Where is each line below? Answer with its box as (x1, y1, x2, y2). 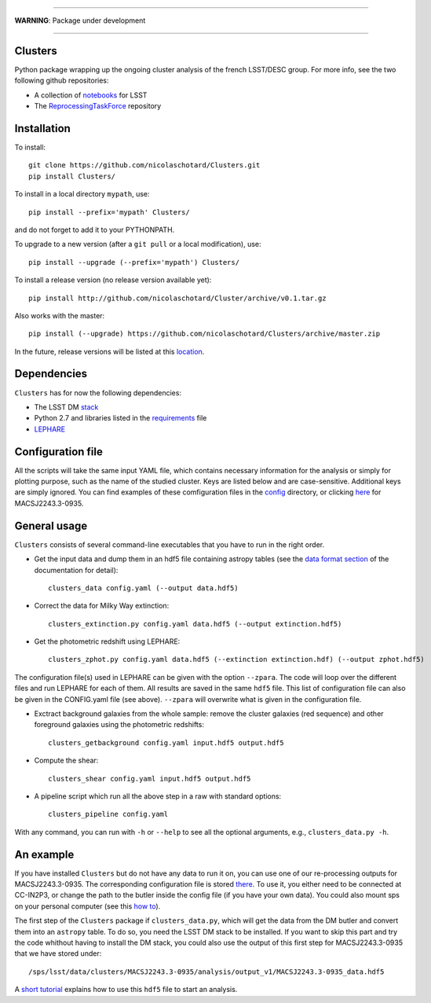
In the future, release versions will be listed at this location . (14, 347, 205, 356)
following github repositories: (14, 75, 109, 86)
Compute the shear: (34, 755, 99, 766)
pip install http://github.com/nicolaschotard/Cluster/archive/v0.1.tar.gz (28, 293, 327, 303)
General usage (14, 519, 88, 532)
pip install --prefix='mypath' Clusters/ (28, 208, 190, 216)
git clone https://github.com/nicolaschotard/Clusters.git (28, 161, 261, 170)
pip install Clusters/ (28, 171, 116, 181)
